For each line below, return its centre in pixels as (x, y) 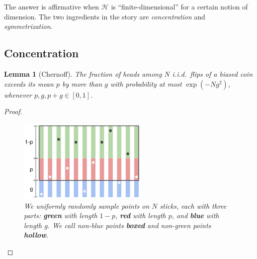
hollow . (36, 235)
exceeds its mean (29, 83)
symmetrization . (28, 26)
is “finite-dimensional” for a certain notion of (179, 6)
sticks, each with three (193, 205)
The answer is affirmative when (52, 6)
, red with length (140, 215)
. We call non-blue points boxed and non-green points (129, 225)
